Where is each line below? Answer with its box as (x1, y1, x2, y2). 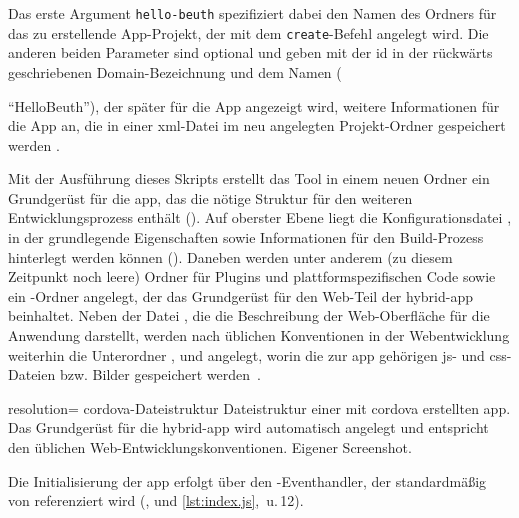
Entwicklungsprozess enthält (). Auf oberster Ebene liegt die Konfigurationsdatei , (8, 207, 512, 228)
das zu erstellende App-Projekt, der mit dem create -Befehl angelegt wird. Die (8, 22, 489, 43)
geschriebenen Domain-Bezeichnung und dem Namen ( (8, 61, 342, 82)
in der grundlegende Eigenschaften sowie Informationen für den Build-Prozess (8, 227, 484, 248)
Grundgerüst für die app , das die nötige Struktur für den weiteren (8, 187, 413, 208)
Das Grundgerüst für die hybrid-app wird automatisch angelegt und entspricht (8, 417, 489, 438)
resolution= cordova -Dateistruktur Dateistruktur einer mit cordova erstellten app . (8, 397, 511, 418)
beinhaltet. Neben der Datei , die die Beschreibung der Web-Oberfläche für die (8, 305, 490, 326)
